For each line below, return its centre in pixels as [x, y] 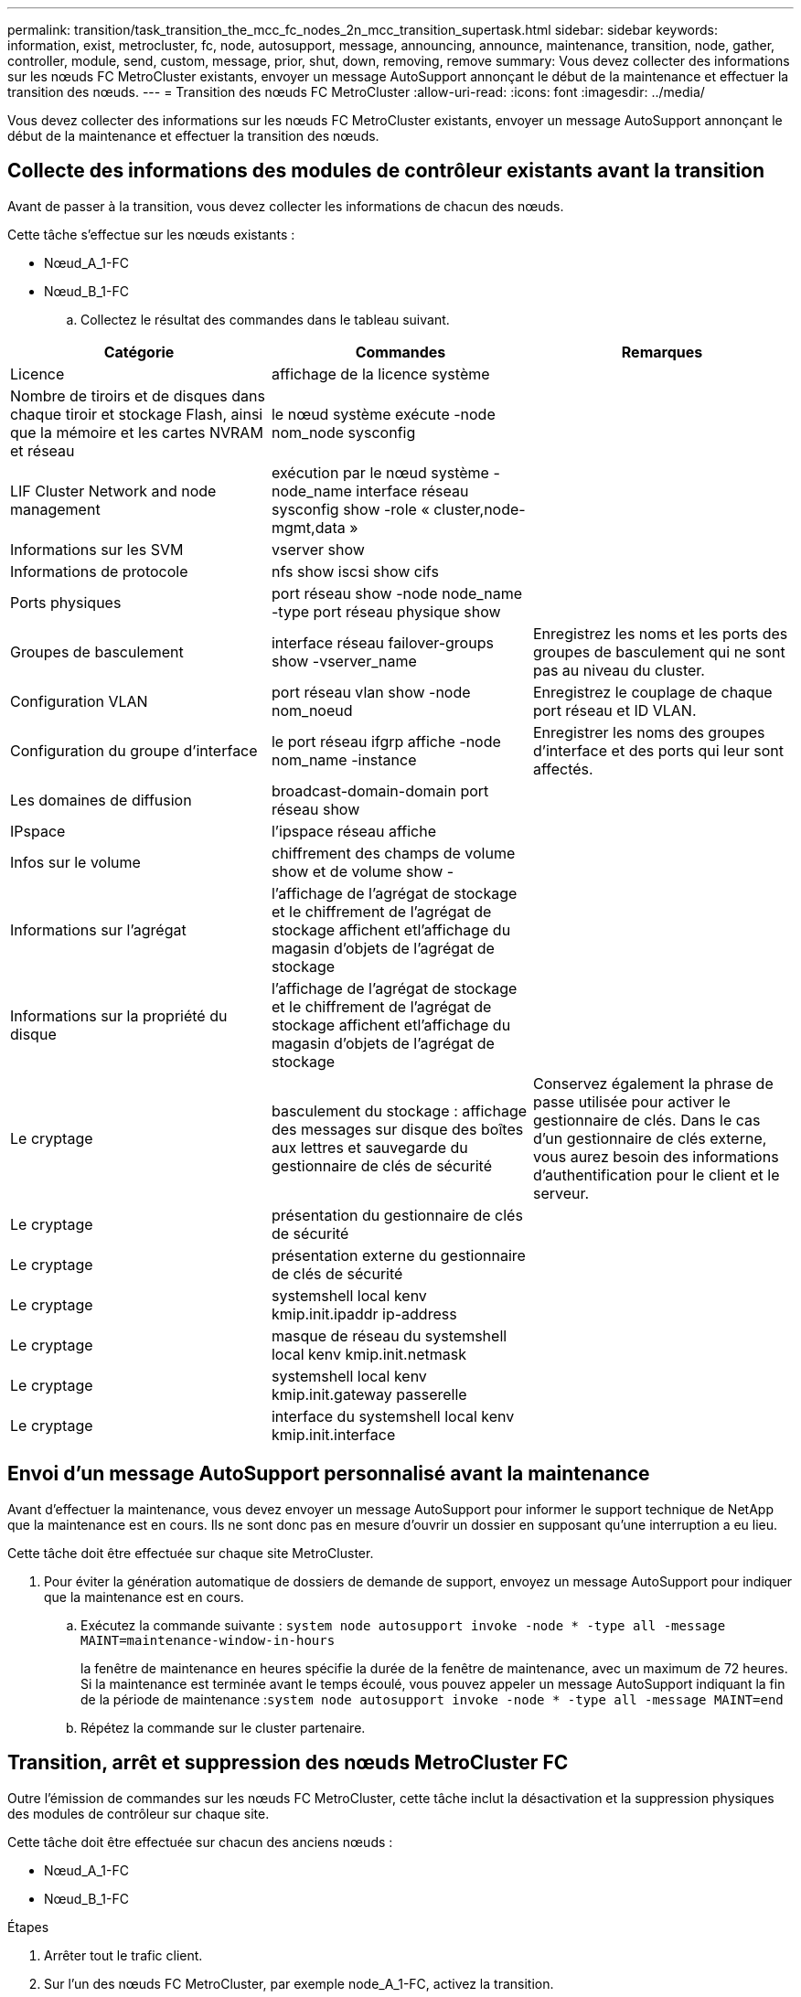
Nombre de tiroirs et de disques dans [138, 395]
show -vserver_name [344, 661]
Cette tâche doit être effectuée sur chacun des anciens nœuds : [200, 1842]
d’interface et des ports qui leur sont [658, 750]
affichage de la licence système [380, 374]
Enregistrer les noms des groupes [649, 732]
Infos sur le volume [75, 862]
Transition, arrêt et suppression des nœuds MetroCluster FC [288, 1763]
